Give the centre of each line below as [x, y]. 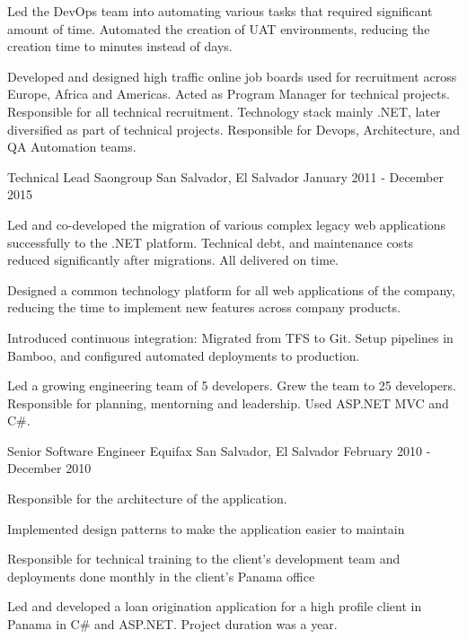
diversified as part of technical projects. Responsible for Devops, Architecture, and [233, 129]
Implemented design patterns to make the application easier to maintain [206, 528]
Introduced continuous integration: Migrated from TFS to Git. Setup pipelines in [230, 337]
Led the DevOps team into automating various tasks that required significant [220, 11]
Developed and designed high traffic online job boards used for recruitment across [232, 76]
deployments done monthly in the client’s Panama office [161, 576]
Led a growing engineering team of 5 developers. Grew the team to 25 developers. [232, 385]
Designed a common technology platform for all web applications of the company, [231, 289]
